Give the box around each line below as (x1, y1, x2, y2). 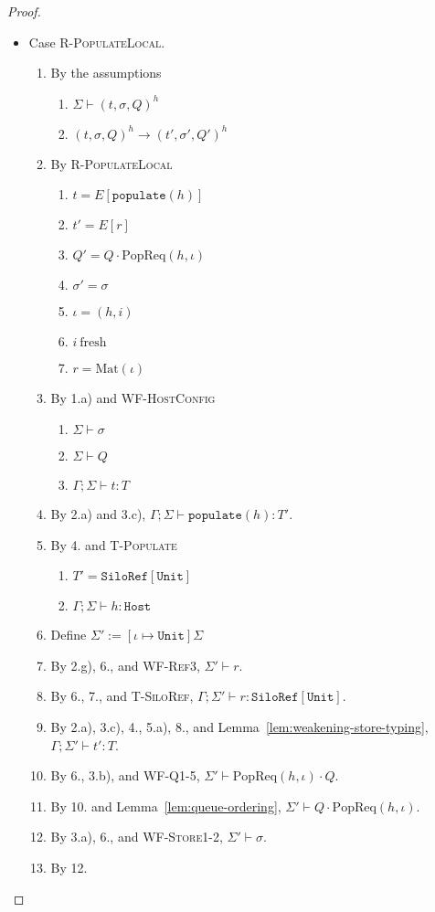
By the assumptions (50, 63, 162, 82)
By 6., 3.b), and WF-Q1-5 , (50, 766, 200, 785)
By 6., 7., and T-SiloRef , (50, 686, 194, 705)
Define (50, 625, 87, 644)
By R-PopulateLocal (50, 154, 173, 173)
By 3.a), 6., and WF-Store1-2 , (50, 827, 223, 846)
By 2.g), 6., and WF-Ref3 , (50, 655, 200, 674)
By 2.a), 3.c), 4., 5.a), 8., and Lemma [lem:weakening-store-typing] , (50, 716, 429, 736)
